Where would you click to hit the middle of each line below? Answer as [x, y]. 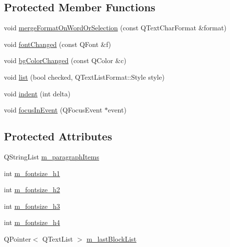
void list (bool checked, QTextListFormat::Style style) [84, 77]
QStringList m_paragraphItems [52, 156]
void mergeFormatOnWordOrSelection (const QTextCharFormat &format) [115, 28]
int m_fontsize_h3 [32, 206]
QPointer [18, 238]
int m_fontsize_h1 [32, 173]
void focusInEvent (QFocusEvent [53, 110]
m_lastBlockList [112, 238]
